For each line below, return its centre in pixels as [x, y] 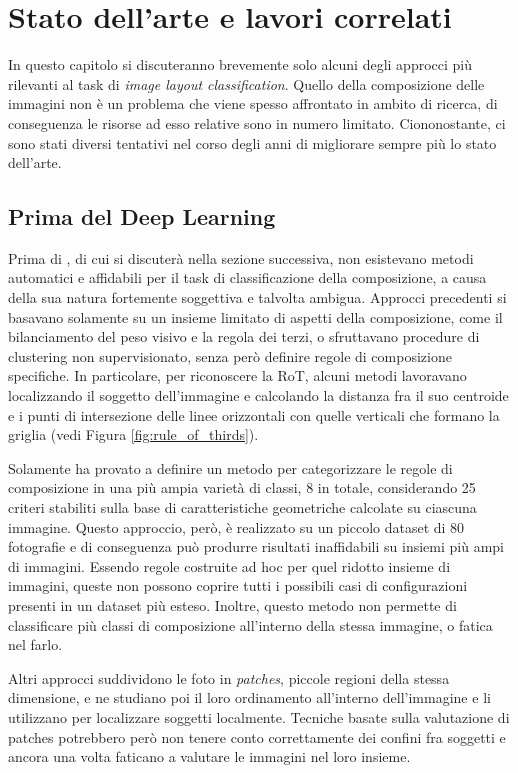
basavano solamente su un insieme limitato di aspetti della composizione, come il [255, 316]
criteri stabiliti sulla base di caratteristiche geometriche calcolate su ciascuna [242, 507]
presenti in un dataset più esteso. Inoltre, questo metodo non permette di [232, 604]
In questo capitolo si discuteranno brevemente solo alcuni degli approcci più [240, 64]
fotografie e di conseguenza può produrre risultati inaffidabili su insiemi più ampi [256, 546]
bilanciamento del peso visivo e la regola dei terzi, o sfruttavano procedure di [244, 336]
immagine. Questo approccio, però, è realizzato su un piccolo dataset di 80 [236, 526]
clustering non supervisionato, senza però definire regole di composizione [230, 355]
